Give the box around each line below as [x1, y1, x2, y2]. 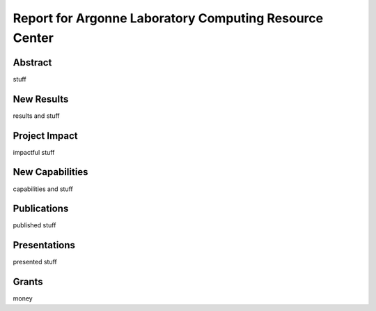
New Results [13, 93, 69, 105]
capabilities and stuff [13, 185, 73, 193]
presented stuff [13, 258, 57, 266]
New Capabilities [13, 166, 88, 178]
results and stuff [13, 112, 60, 120]
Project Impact [13, 130, 78, 142]
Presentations [13, 239, 76, 251]
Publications [13, 203, 69, 215]
